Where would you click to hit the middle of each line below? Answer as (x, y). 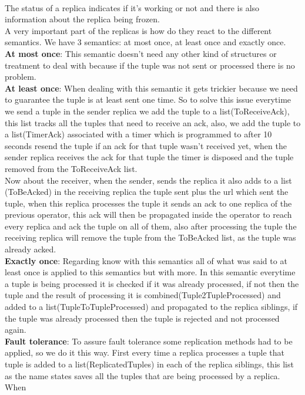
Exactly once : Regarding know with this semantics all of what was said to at (146, 260)
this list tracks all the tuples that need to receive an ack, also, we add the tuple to (153, 122)
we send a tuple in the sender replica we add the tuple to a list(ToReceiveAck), (147, 111)
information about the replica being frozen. (82, 19)
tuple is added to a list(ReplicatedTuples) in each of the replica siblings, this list (149, 364)
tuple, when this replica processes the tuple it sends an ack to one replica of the (148, 203)
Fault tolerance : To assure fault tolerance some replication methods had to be (149, 341)
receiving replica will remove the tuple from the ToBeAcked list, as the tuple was (150, 237)
